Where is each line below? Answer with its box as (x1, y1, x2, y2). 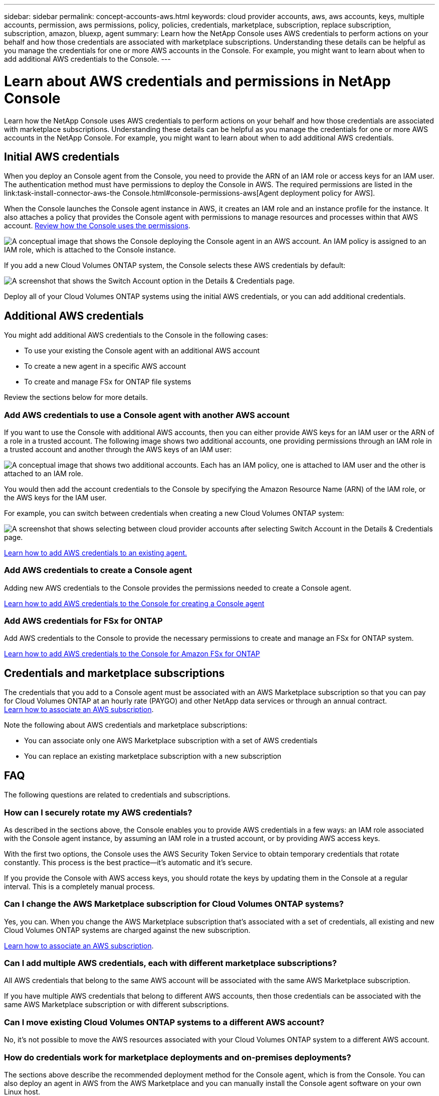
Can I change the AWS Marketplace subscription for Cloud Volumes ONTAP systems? (4, 899, 344, 909)
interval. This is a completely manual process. (4, 882, 155, 891)
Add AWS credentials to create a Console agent (4, 565, 192, 576)
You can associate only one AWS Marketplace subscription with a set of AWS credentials (24, 736, 318, 745)
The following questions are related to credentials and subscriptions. (4, 790, 231, 799)
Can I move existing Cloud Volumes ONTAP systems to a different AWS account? (4, 1017, 325, 1027)
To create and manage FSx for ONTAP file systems (24, 377, 191, 386)
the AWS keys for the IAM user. (4, 493, 107, 502)
